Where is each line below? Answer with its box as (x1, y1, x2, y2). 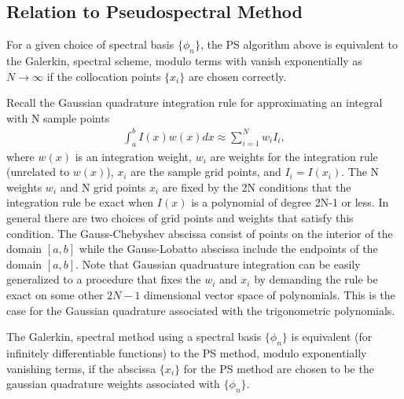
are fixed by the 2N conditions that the (162, 178, 351, 195)
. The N (341, 163, 380, 180)
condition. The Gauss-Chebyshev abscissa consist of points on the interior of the (6, 225, 393, 241)
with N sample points (6, 109, 110, 126)
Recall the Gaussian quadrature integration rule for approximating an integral (6, 94, 383, 111)
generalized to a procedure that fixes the (6, 271, 201, 287)
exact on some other (6, 287, 104, 303)
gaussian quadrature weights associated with (6, 375, 220, 392)
